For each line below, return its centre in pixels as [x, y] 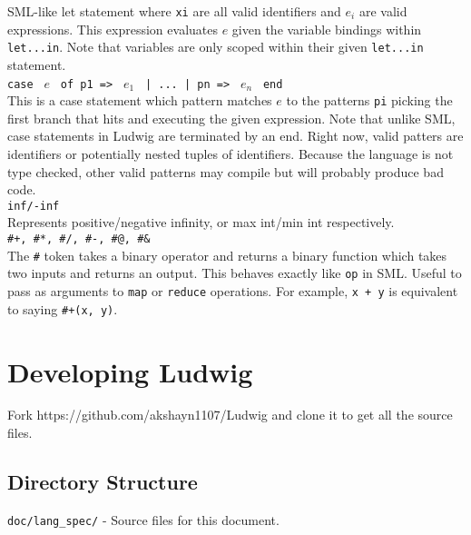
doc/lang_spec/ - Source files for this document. [143, 519]
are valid [383, 11]
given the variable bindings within [327, 29]
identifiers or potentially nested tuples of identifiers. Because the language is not [231, 154]
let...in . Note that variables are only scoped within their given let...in [216, 47]
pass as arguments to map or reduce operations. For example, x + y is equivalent [233, 291]
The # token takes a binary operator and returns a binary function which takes [227, 255]
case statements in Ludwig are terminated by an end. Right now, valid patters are [235, 136]
